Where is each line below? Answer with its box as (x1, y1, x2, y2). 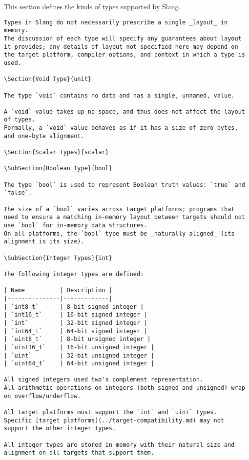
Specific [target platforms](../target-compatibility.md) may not (4, 417, 225, 424)
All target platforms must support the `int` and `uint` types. (4, 409, 217, 416)
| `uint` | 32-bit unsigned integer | (4, 352, 154, 359)
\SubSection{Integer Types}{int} (4, 254, 112, 261)
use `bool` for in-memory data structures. (4, 222, 147, 229)
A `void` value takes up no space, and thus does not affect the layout (4, 108, 245, 115)
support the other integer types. (4, 425, 116, 432)
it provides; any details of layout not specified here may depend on (4, 43, 238, 50)
